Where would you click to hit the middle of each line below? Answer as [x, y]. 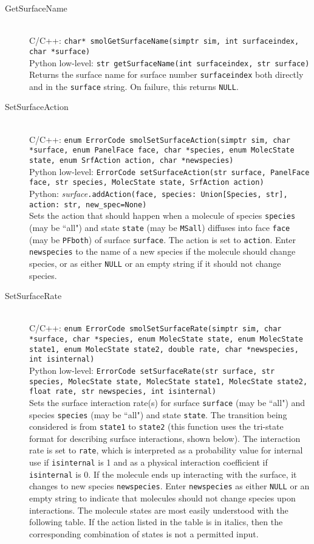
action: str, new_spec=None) [88, 205]
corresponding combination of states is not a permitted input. [144, 533]
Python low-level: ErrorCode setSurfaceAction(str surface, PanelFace [169, 171]
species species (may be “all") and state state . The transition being [158, 414]
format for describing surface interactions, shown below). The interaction [165, 438]
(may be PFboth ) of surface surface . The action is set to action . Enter [163, 239]
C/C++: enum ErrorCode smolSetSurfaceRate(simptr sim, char [155, 328]
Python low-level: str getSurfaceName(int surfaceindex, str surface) [169, 62]
